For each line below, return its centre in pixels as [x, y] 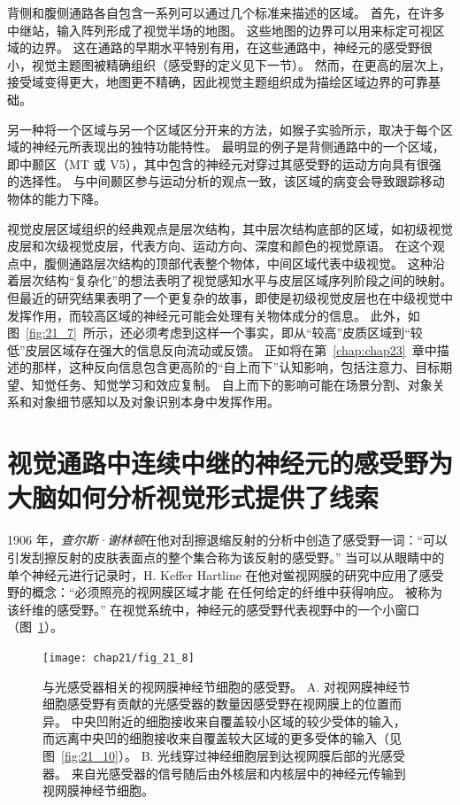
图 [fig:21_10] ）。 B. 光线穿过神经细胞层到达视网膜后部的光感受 [224, 755]
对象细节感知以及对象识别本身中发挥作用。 [155, 402]
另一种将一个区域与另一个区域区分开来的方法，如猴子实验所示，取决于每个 [224, 129]
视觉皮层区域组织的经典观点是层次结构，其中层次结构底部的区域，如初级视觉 [230, 228]
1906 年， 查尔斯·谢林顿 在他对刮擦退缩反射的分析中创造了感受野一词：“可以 [228, 540]
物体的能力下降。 [57, 198]
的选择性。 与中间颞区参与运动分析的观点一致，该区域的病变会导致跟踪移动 [226, 181]
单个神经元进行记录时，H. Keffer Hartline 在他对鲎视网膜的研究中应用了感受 [226, 574]
